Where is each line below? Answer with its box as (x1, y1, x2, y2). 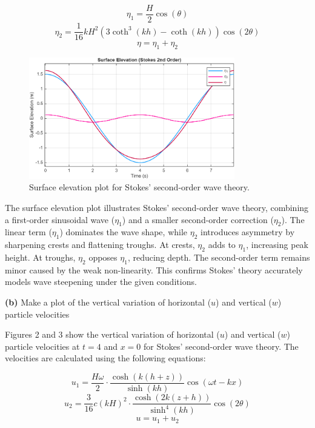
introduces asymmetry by (201, 226, 295, 238)
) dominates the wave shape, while (59, 226, 188, 238)
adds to (208, 238, 236, 251)
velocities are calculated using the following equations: (5, 352, 206, 364)
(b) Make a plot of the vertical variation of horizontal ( (5, 296, 211, 309)
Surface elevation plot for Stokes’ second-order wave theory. (29, 181, 250, 193)
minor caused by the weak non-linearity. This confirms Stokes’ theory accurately (5, 263, 303, 276)
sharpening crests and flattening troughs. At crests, (5, 238, 195, 251)
